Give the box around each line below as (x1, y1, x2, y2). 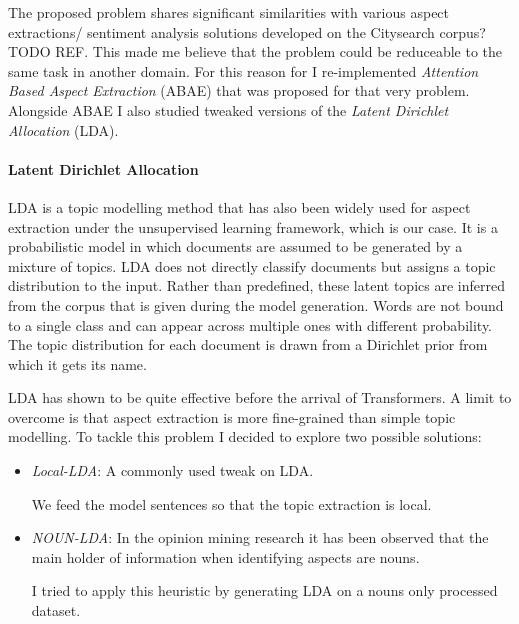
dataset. (31, 600, 81, 621)
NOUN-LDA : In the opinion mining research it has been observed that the (31, 527, 489, 548)
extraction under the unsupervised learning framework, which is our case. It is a (8, 216, 498, 237)
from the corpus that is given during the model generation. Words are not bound (8, 294, 504, 315)
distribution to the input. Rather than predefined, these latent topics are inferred (8, 275, 505, 296)
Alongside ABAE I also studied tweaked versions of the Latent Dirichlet (8, 99, 449, 120)
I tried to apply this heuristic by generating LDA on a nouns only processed (31, 580, 498, 601)
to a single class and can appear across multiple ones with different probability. (8, 314, 493, 335)
